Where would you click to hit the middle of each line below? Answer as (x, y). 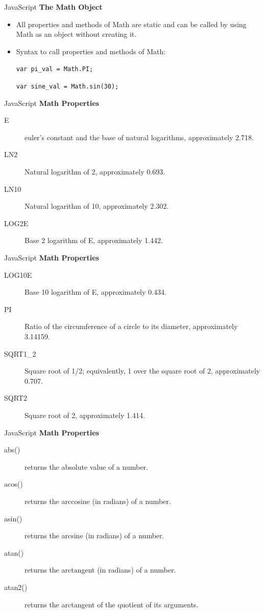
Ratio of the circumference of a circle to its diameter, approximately (131, 326)
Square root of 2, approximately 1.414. (85, 415)
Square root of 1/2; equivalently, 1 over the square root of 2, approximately (142, 371)
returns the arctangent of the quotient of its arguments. (112, 604)
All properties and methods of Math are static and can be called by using (131, 24)
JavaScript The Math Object (53, 7)
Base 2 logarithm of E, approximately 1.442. (94, 240)
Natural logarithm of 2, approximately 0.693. (95, 172)
